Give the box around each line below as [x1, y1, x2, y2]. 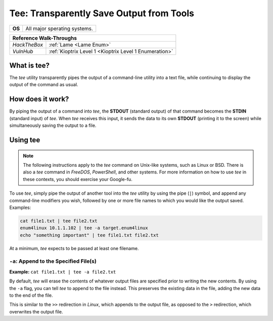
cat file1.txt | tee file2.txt [20, 218, 98, 224]
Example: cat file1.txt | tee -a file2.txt [9, 269, 116, 275]
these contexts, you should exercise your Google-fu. [23, 176, 132, 182]
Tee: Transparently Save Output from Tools [9, 8, 195, 19]
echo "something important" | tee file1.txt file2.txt [20, 232, 159, 238]
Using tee [9, 135, 40, 144]
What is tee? [9, 61, 50, 69]
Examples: [9, 204, 31, 210]
